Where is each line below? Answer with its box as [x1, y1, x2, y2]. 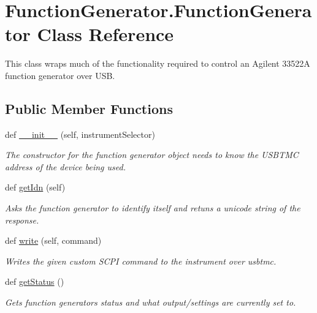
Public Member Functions [5, 99, 173, 118]
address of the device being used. [5, 160, 126, 173]
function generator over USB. [5, 69, 115, 81]
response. [5, 213, 39, 226]
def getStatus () [5, 275, 64, 288]
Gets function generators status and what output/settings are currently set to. [5, 296, 296, 309]
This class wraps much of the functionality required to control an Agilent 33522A [5, 57, 310, 70]
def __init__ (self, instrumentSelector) [5, 127, 155, 140]
